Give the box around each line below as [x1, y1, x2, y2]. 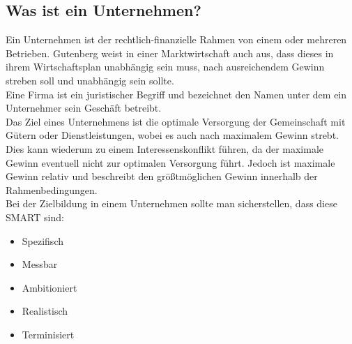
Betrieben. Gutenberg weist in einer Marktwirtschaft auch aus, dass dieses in [6, 45, 334, 60]
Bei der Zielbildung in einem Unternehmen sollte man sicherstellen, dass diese [6, 196, 337, 211]
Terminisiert [22, 327, 75, 341]
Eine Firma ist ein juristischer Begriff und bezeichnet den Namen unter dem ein [6, 87, 347, 101]
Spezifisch [22, 233, 63, 248]
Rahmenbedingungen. [6, 182, 98, 197]
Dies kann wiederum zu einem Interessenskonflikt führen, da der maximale [6, 141, 324, 156]
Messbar [22, 257, 58, 271]
